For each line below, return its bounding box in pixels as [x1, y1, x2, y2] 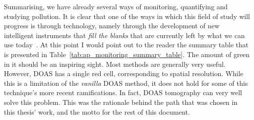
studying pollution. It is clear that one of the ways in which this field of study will [4, 11, 250, 21]
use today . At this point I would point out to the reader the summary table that [4, 40, 249, 50]
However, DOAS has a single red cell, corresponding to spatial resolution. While [4, 68, 244, 79]
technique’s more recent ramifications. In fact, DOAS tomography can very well [4, 87, 242, 98]
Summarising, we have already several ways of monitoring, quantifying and [4, 1, 228, 11]
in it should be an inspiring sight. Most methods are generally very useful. [4, 59, 226, 69]
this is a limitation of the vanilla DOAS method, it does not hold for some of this [4, 78, 248, 88]
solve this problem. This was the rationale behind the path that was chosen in [4, 97, 238, 107]
